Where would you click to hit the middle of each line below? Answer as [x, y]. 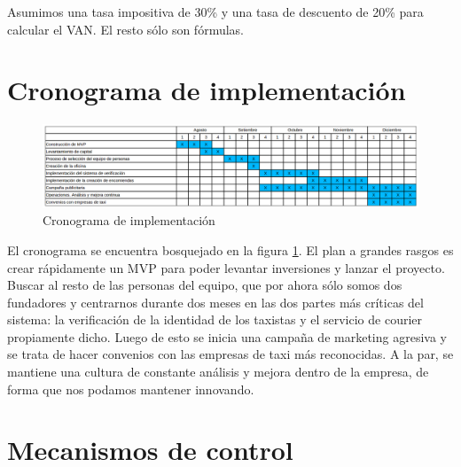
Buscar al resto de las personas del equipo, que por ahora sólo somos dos [205, 285]
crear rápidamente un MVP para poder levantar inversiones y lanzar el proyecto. [226, 267]
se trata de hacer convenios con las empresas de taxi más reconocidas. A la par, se [230, 354]
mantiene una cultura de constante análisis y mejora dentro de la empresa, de [218, 372]
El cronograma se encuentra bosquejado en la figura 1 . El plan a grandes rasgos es [230, 249]
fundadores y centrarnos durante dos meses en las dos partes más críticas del [215, 302]
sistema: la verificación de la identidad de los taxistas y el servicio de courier [215, 319]
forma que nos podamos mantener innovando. [131, 389]
